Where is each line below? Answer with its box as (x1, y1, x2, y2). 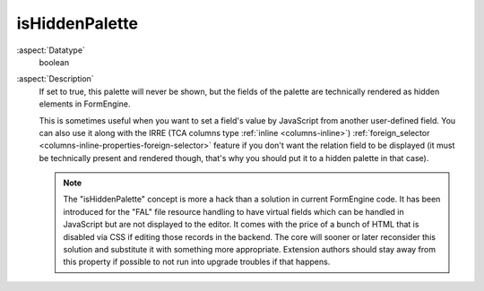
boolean (39, 56, 70, 67)
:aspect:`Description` (16, 73, 94, 84)
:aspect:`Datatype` (16, 45, 85, 56)
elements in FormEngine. (39, 98, 131, 109)
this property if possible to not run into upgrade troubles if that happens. (63, 256, 331, 268)
